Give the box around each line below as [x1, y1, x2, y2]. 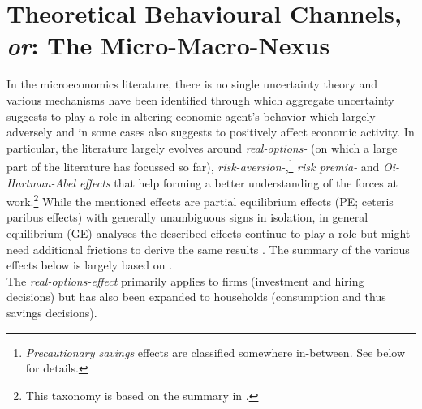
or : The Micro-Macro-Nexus [6, 28, 330, 62]
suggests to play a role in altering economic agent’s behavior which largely [6, 107, 376, 124]
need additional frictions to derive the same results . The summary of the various [6, 240, 410, 257]
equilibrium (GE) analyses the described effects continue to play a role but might [6, 224, 411, 241]
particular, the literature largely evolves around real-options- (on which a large [6, 139, 398, 156]
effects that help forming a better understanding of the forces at [80, 174, 398, 191]
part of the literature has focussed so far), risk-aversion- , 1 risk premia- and [6, 156, 380, 174]
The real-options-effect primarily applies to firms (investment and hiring [6, 272, 364, 289]
